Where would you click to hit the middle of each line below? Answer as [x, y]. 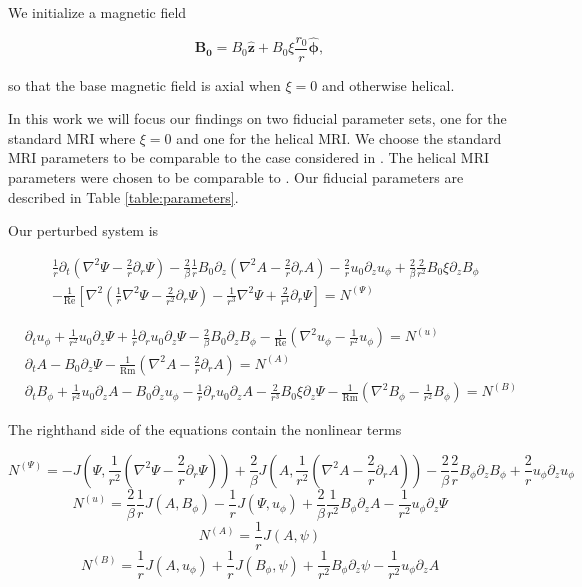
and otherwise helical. [388, 84]
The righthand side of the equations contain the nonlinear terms [205, 429]
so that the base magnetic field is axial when [144, 84]
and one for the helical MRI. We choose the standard [339, 137]
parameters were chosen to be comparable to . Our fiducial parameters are [236, 177]
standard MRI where [72, 137]
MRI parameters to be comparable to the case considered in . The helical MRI [249, 157]
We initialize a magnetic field [97, 12]
